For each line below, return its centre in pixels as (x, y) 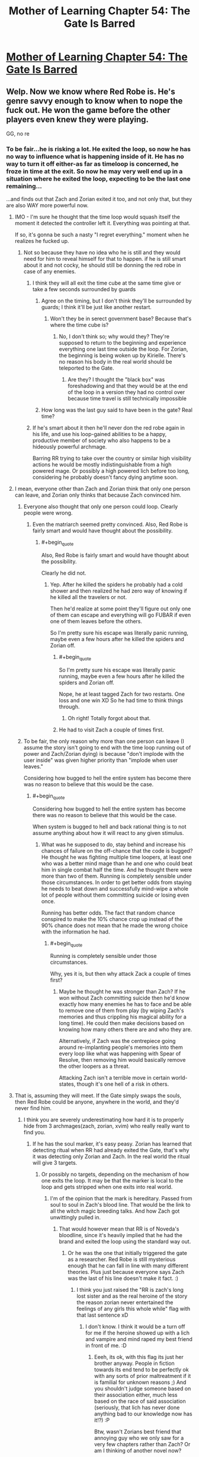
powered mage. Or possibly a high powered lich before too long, (111, 471)
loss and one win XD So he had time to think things (121, 700)
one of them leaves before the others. (96, 622)
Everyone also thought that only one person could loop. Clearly (101, 507)
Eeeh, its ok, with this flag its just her (139, 1357)
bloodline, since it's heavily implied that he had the (121, 1235)
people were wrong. (48, 513)
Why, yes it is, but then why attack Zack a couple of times (121, 974)
